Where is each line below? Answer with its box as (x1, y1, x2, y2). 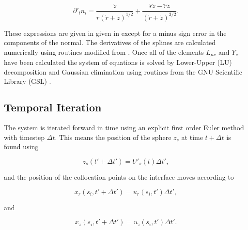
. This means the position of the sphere (55, 132, 171, 142)
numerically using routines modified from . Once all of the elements (4, 46, 204, 57)
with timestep (4, 132, 45, 142)
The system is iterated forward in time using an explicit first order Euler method (4, 123, 244, 133)
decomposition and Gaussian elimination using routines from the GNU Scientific (4, 66, 242, 77)
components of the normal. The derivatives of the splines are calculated (4, 37, 216, 47)
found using (4, 141, 39, 152)
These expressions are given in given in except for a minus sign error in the (4, 28, 227, 38)
